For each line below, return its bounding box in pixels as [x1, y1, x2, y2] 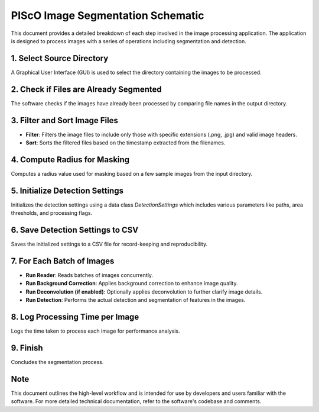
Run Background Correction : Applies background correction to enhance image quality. [25, 280, 238, 287]
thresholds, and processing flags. [11, 210, 93, 217]
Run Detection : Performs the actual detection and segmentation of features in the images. [25, 297, 246, 304]
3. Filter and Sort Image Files [11, 115, 118, 125]
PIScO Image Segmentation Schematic [11, 9, 204, 22]
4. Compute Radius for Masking [11, 154, 130, 165]
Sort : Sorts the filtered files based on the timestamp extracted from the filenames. [25, 139, 226, 146]
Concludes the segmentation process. [11, 359, 104, 366]
